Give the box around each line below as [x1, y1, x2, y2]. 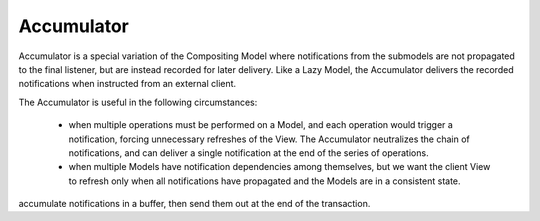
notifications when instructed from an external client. [18, 78, 237, 90]
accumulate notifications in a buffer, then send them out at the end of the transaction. [18, 198, 371, 210]
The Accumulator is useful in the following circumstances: [18, 96, 258, 108]
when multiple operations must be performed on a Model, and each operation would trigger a [68, 119, 454, 131]
